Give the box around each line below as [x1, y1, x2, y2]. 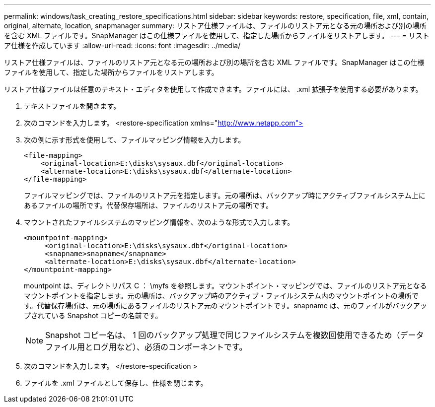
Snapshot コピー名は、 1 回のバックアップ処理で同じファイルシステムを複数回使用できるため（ [45, 330, 400, 340]
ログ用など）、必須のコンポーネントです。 [93, 342, 247, 352]
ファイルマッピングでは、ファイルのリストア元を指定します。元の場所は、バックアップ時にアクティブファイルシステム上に [24, 191, 426, 200]
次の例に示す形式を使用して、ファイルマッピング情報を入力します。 [24, 136, 245, 144]
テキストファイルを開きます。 [24, 102, 121, 110]
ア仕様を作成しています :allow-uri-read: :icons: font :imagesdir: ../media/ [4, 41, 241, 50]
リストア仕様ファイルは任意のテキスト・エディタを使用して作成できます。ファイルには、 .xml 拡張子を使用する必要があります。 [4, 85, 423, 93]
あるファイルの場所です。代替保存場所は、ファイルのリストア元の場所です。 [24, 201, 273, 209]
